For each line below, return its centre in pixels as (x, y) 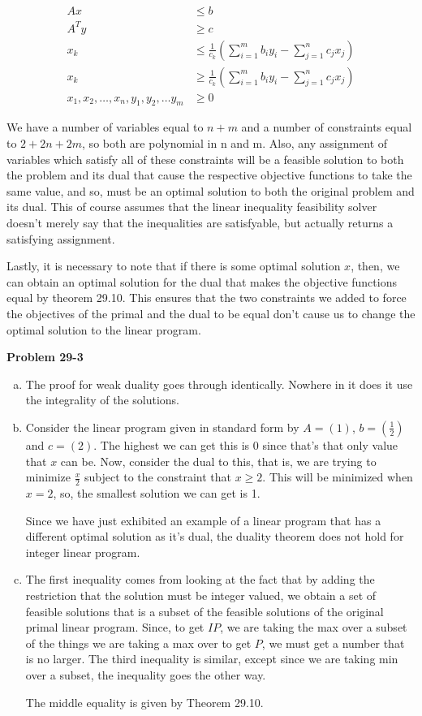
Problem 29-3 (45, 357)
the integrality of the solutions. (103, 400)
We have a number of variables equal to (105, 127)
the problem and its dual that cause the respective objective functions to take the (209, 175)
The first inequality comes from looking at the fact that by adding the (200, 579)
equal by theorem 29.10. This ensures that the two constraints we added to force (207, 298)
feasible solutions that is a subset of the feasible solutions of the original (205, 611)
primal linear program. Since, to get (115, 627)
